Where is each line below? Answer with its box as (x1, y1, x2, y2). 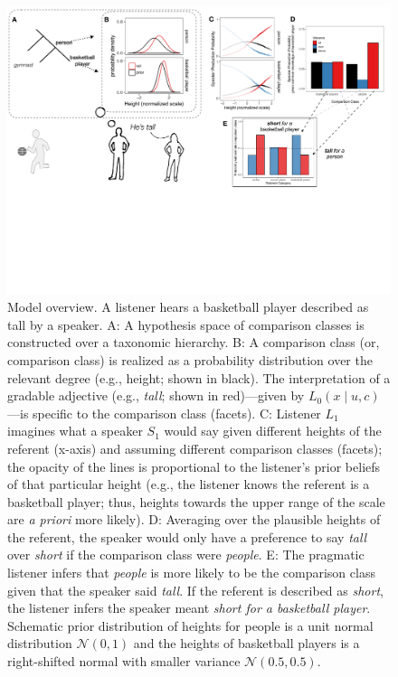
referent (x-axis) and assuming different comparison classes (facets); (7, 438, 383, 457)
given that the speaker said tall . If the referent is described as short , (7, 580, 384, 599)
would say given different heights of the (164, 421, 382, 440)
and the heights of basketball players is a (133, 634, 360, 653)
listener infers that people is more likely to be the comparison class (7, 563, 375, 582)
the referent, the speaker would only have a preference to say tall (7, 527, 367, 546)
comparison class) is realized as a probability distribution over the (7, 350, 373, 369)
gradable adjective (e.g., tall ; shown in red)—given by (7, 386, 305, 405)
